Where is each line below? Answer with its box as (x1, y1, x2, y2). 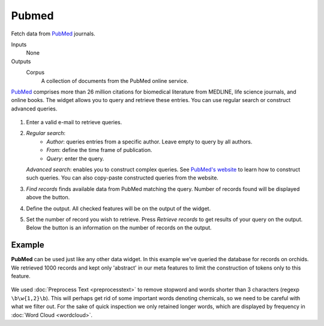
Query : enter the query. (46, 155, 104, 162)
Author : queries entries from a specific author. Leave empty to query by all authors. (46, 138, 253, 145)
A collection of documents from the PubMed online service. (41, 77, 188, 84)
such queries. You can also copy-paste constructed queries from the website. (26, 174, 219, 181)
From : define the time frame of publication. (46, 146, 152, 154)
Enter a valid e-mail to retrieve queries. (26, 119, 122, 126)
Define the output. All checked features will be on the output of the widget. (26, 205, 211, 212)
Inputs (11, 41, 27, 48)
